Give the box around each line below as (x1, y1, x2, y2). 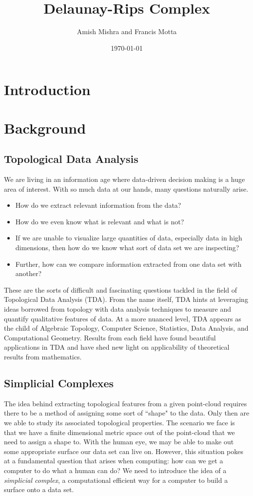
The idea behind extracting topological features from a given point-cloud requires (4, 398, 247, 408)
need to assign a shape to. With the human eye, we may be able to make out (4, 436, 234, 447)
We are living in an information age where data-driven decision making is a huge (4, 174, 245, 184)
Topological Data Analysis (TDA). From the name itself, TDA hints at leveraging (4, 294, 248, 304)
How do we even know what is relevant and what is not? (15, 216, 184, 226)
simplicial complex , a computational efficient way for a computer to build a (4, 475, 228, 485)
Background (4, 118, 86, 138)
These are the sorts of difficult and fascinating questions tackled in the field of (4, 284, 237, 295)
